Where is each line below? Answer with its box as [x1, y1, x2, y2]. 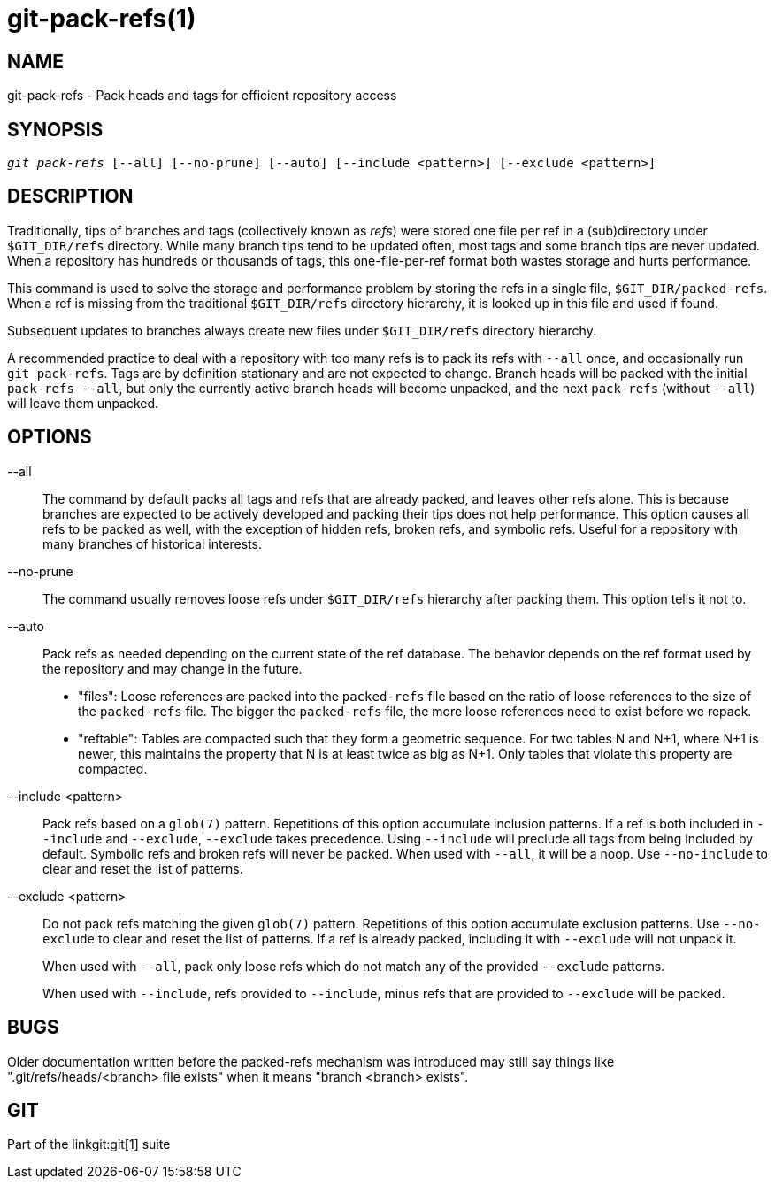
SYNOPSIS [7, 118, 104, 141]
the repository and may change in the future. [42, 660, 303, 676]
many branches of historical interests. [42, 535, 262, 551]
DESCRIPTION [7, 185, 134, 208]
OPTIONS [7, 426, 92, 449]
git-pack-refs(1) [7, 4, 196, 34]
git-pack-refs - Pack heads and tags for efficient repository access [7, 88, 397, 104]
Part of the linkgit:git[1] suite [7, 1136, 171, 1152]
